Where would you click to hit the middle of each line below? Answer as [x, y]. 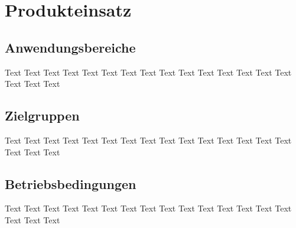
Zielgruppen [42, 115]
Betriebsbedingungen [71, 183]
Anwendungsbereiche [70, 47]
